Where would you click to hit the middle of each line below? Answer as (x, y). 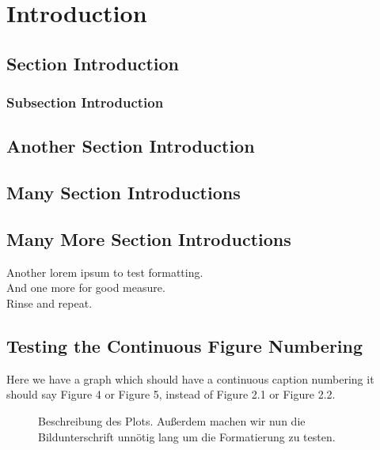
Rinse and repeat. (49, 303)
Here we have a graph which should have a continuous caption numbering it (190, 378)
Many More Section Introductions (149, 238)
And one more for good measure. (86, 287)
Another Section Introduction (131, 146)
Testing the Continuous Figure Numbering (185, 345)
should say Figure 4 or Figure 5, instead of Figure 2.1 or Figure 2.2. (171, 394)
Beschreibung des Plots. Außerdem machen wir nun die (172, 420)
